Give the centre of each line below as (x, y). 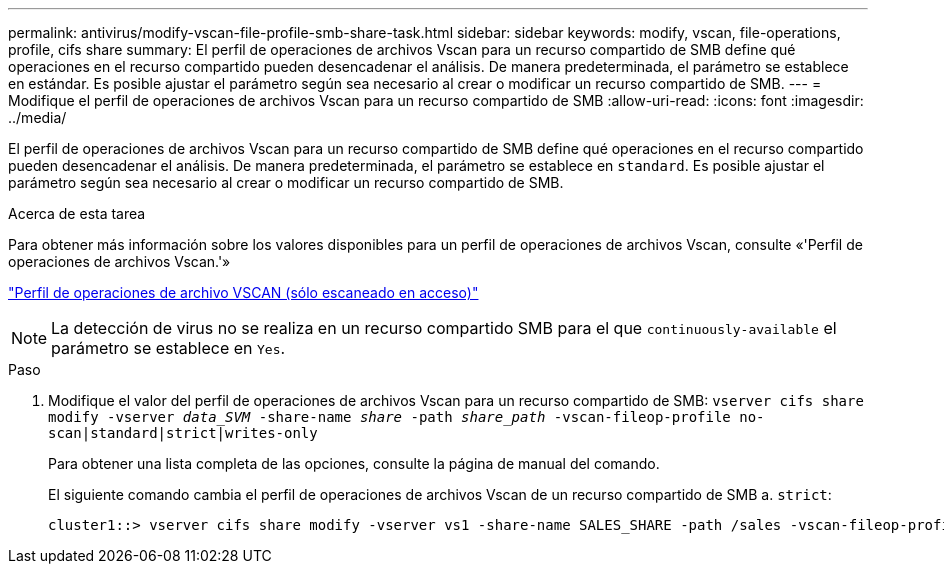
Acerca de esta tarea (77, 213)
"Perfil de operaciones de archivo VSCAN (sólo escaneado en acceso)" (243, 292)
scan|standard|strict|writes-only (183, 433)
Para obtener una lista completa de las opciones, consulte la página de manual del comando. (354, 463)
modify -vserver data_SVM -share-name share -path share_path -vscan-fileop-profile (389, 417)
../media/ (37, 117)
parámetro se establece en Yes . (168, 348)
